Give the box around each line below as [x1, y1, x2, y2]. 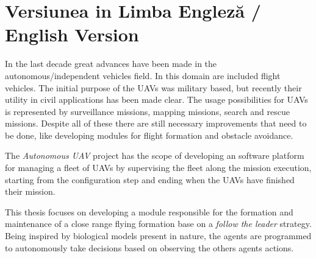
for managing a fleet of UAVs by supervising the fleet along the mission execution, [5, 161, 312, 174]
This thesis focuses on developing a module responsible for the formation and [5, 205, 293, 218]
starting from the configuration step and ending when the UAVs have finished [5, 173, 295, 186]
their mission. [5, 185, 56, 198]
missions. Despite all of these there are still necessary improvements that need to [5, 117, 307, 130]
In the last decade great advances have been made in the [5, 57, 217, 70]
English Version [5, 22, 139, 47]
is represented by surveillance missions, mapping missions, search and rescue [5, 105, 290, 117]
